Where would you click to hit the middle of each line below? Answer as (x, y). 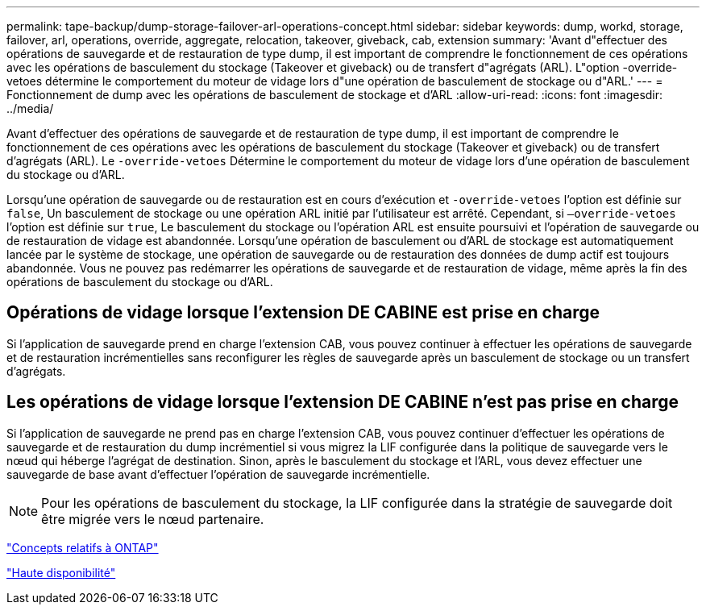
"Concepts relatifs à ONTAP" (83, 547)
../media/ (30, 108)
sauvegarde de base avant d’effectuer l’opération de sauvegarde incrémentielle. (218, 474)
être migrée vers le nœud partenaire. (153, 519)
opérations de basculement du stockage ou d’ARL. (140, 282)
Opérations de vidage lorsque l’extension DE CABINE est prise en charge (303, 313)
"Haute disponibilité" (61, 572)
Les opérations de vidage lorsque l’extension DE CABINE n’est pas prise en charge (343, 402)
